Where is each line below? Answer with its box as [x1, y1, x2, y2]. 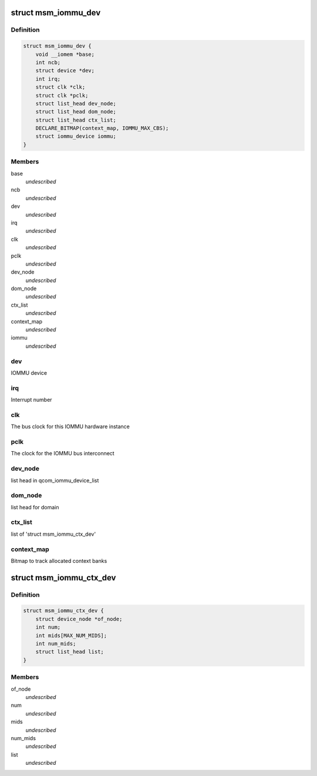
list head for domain [11, 503, 59, 510]
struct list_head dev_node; [35, 100, 117, 107]
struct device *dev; [35, 68, 95, 74]
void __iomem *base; [35, 51, 95, 58]
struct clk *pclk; [35, 92, 89, 99]
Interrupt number [11, 397, 52, 404]
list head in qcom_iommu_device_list [11, 476, 99, 484]
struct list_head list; [35, 649, 104, 655]
